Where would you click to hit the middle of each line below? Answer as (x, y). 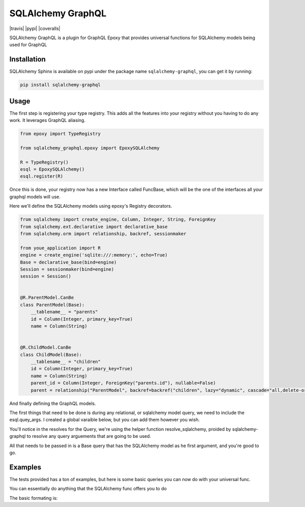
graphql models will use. (35, 197)
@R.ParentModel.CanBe (47, 298)
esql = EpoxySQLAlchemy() (52, 169)
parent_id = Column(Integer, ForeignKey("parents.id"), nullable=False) (123, 383)
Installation (27, 59)
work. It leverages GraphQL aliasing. (48, 120)
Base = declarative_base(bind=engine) (68, 262)
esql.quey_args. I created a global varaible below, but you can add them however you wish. (105, 420)
